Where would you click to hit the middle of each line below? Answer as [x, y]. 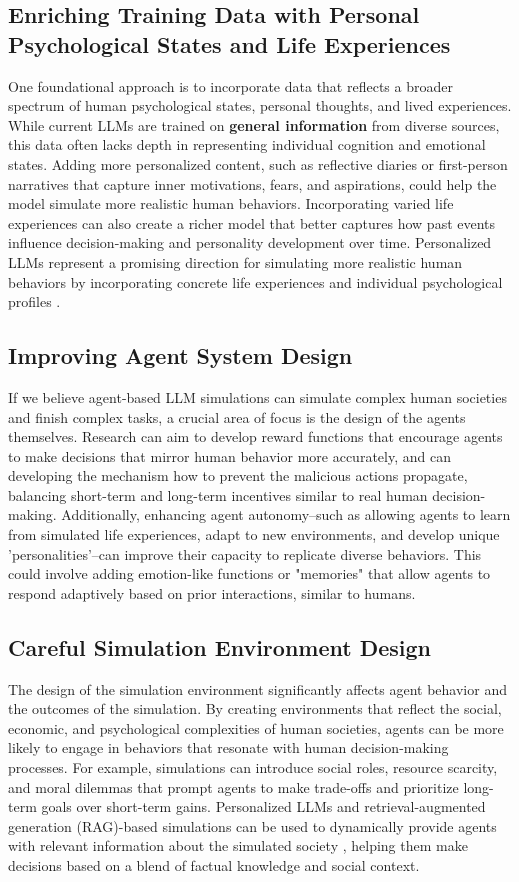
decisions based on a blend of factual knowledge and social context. [214, 865]
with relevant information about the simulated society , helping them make [238, 845]
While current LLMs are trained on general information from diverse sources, [254, 124]
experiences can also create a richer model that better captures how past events [252, 222]
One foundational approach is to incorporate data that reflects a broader [230, 85]
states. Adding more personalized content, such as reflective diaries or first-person [258, 163]
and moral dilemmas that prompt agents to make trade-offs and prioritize [233, 786]
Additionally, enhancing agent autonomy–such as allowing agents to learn [286, 514]
